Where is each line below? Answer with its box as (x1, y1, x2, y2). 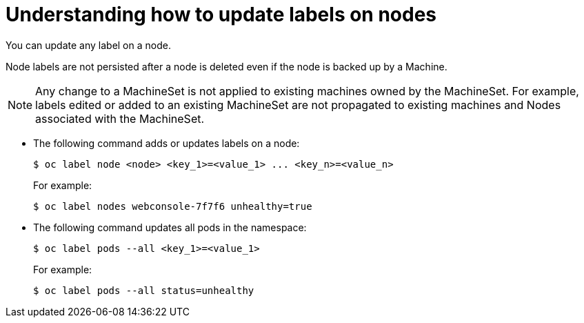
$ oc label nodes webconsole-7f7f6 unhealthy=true (33, 200, 312, 212)
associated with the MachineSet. (35, 111, 205, 126)
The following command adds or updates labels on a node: (33, 137, 300, 149)
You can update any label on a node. (6, 39, 171, 51)
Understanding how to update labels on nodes (6, 3, 437, 26)
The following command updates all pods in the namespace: (33, 221, 307, 233)
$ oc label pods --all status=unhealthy (33, 284, 254, 296)
